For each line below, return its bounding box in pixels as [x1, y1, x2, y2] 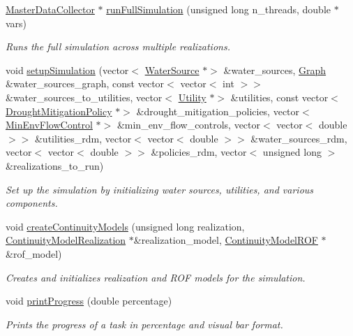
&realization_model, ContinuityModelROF [133, 233, 318, 247]
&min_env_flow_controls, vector [117, 117, 261, 132]
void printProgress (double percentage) [6, 293, 172, 308]
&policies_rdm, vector [151, 145, 247, 159]
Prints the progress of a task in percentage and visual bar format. [6, 316, 283, 331]
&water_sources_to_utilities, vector [6, 89, 163, 104]
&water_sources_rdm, [250, 131, 347, 145]
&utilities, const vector [230, 89, 329, 104]
